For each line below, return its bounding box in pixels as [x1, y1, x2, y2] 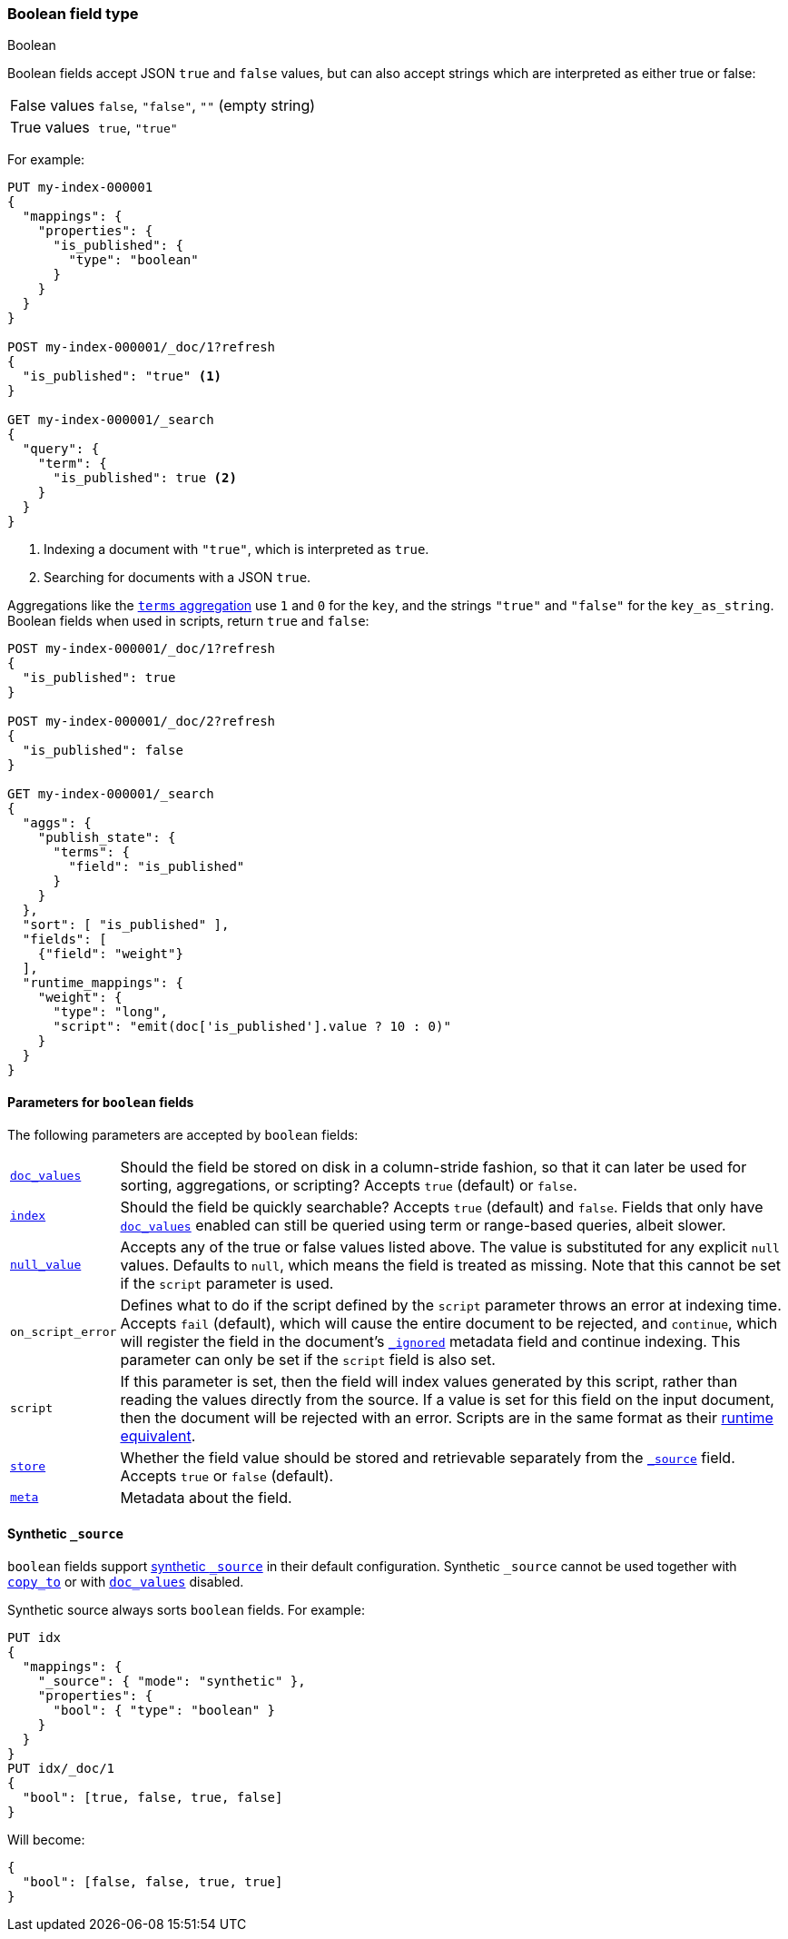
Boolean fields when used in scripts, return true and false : [7, 613, 369, 629]
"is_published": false [22, 743, 183, 758]
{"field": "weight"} [37, 946, 183, 962]
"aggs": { [22, 816, 92, 831]
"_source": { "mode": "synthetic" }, [37, 1673, 306, 1688]
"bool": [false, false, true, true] [22, 1874, 283, 1889]
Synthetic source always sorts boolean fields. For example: [7, 1601, 365, 1617]
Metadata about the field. [120, 1488, 292, 1507]
